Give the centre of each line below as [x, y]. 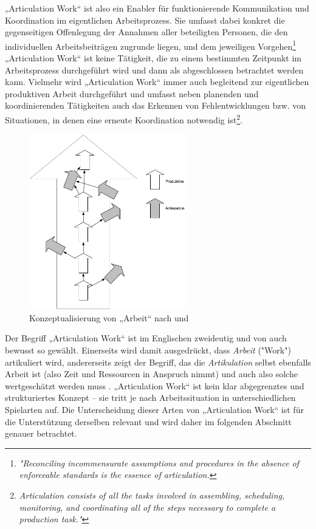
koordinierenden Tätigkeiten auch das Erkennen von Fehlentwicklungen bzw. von [155, 105]
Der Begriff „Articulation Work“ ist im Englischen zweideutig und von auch [146, 338]
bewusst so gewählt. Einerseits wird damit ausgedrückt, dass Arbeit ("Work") [148, 350]
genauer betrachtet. [41, 433]
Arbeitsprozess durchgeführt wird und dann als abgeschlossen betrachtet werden [154, 70]
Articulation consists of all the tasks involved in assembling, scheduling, [152, 495]
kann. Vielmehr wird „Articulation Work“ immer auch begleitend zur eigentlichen [157, 82]
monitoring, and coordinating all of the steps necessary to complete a [147, 507]
